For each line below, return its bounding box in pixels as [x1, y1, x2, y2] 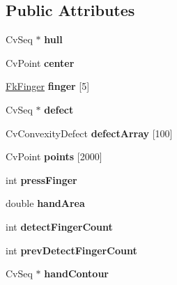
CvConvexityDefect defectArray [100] [6, 125, 173, 140]
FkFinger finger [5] [6, 79, 90, 93]
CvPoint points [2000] [6, 149, 102, 164]
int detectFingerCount [6, 219, 113, 233]
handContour [44, 266, 109, 281]
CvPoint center [6, 55, 75, 70]
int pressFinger [6, 172, 77, 187]
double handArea [6, 196, 85, 210]
